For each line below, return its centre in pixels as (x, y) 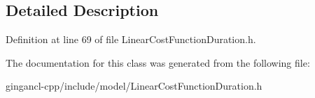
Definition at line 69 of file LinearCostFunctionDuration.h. (131, 39)
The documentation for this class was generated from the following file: (158, 62)
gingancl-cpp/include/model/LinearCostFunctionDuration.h (134, 86)
